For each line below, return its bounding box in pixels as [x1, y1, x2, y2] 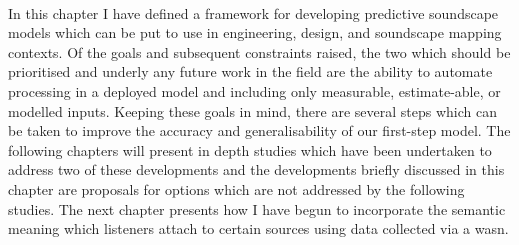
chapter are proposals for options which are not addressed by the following [8, 178, 465, 199]
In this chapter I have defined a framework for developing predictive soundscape [8, 2, 499, 23]
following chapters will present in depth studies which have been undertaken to [8, 139, 492, 160]
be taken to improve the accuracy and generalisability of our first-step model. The [8, 120, 511, 141]
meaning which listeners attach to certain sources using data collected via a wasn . [8, 218, 509, 239]
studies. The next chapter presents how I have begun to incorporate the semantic [8, 198, 506, 219]
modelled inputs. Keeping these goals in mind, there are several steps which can [8, 100, 497, 121]
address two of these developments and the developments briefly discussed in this [8, 159, 505, 180]
